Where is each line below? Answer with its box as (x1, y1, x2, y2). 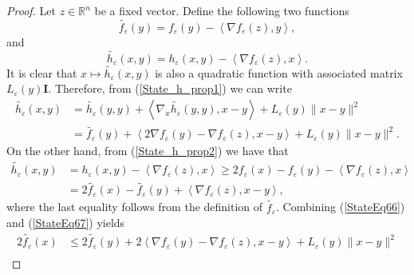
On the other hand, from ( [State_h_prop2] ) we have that (6, 142, 289, 159)
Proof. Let (6, 2, 56, 18)
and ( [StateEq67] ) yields (6, 214, 125, 231)
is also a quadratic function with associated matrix (155, 64, 403, 81)
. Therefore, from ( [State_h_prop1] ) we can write (48, 80, 292, 97)
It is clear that (6, 64, 77, 81)
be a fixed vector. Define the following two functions (94, 2, 349, 18)
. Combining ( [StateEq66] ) (275, 198, 405, 215)
